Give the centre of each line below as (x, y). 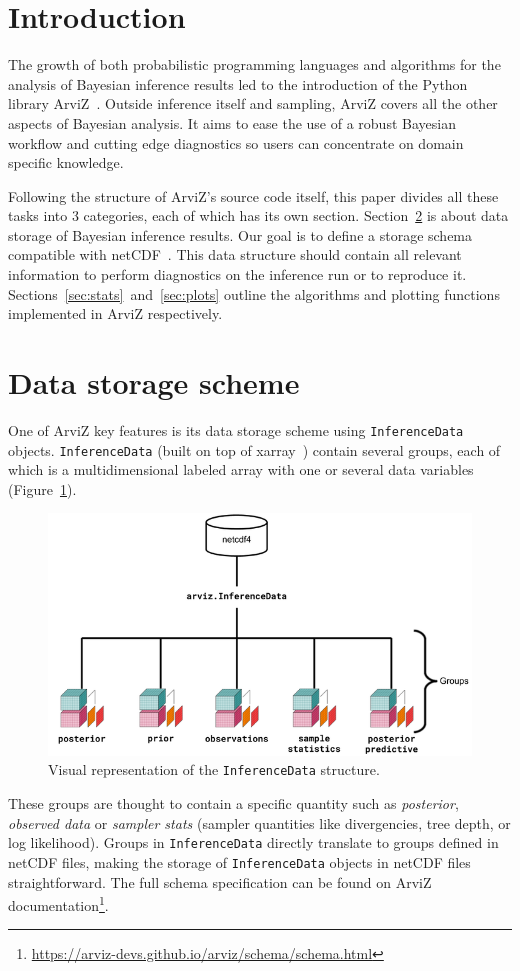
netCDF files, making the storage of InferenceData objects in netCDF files (239, 861)
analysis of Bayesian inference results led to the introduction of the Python (238, 83)
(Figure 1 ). (42, 488)
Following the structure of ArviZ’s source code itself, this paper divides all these (253, 195)
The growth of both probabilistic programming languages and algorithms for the (254, 64)
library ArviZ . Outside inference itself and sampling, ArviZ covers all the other (253, 103)
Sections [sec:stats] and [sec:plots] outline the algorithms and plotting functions (254, 293)
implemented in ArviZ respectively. (115, 313)
